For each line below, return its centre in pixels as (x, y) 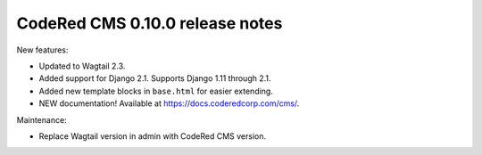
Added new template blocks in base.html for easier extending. (156, 91)
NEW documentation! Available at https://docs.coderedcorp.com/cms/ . (169, 103)
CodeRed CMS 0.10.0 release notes (150, 23)
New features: (42, 50)
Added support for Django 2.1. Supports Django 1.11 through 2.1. (155, 78)
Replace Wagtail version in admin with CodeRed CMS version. (153, 136)
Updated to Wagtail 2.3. (82, 66)
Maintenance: (42, 119)
